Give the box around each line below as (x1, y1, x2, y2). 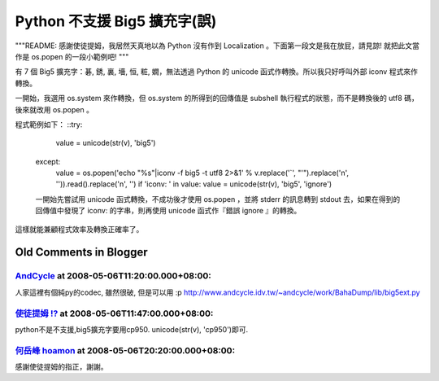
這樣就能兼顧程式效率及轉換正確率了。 (15, 224, 144, 234)
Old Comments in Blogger (15, 245, 148, 260)
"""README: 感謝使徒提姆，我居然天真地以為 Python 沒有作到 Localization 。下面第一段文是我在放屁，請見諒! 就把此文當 (15, 41, 420, 50)
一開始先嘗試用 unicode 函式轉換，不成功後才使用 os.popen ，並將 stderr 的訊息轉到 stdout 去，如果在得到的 (35, 194, 401, 204)
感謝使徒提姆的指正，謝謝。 (15, 362, 108, 372)
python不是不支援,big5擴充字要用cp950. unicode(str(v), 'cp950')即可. (15, 324, 248, 334)
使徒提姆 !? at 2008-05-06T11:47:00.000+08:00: (15, 308, 214, 319)
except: (35, 156, 61, 166)
